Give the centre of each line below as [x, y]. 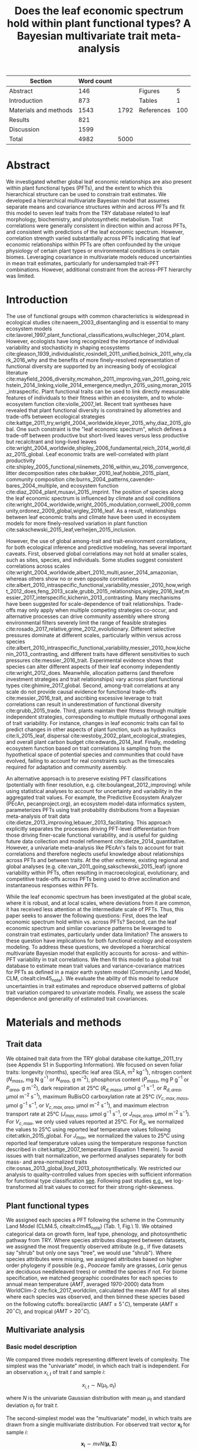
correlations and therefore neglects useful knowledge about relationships [95, 854]
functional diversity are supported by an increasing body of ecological [91, 366]
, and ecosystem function [88, 486]
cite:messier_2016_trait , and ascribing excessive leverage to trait [84, 698]
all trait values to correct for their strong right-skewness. [106, 1187]
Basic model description [42, 1347]
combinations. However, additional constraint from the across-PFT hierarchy [99, 269]
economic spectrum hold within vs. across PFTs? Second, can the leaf [91, 922]
